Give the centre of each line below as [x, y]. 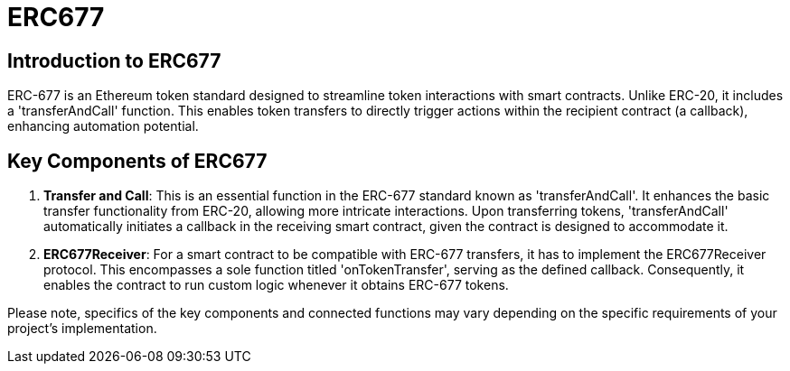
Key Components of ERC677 [137, 161]
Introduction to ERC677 [114, 60]
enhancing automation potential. [103, 126]
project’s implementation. [82, 329]
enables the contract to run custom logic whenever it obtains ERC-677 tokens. [276, 285]
